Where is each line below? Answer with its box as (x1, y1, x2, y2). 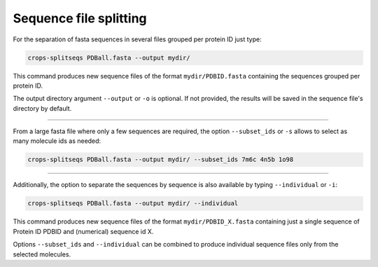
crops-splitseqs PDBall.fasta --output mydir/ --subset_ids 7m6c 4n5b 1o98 (27, 156, 294, 164)
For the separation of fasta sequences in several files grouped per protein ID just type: (13, 35, 262, 43)
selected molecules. (13, 249, 71, 259)
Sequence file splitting (13, 11, 147, 26)
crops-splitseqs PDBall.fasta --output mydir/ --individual (27, 200, 239, 207)
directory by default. (13, 104, 72, 112)
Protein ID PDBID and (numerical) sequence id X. (13, 227, 154, 235)
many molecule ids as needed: (13, 137, 101, 145)
